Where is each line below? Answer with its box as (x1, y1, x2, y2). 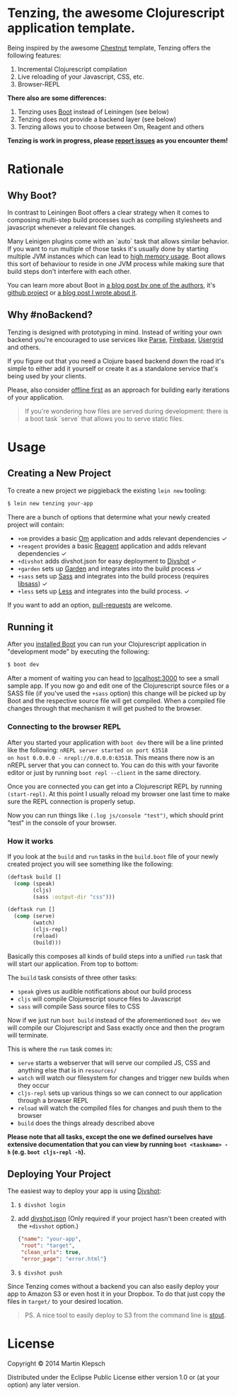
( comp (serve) (13, 913, 55, 920)
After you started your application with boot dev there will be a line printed (7, 738, 224, 747)
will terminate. (7, 1030, 49, 1039)
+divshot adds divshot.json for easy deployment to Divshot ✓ (17, 556, 197, 565)
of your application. (7, 392, 64, 402)
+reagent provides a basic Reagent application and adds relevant (17, 542, 207, 550)
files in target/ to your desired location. (7, 1297, 124, 1305)
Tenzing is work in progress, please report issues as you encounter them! (7, 136, 229, 145)
